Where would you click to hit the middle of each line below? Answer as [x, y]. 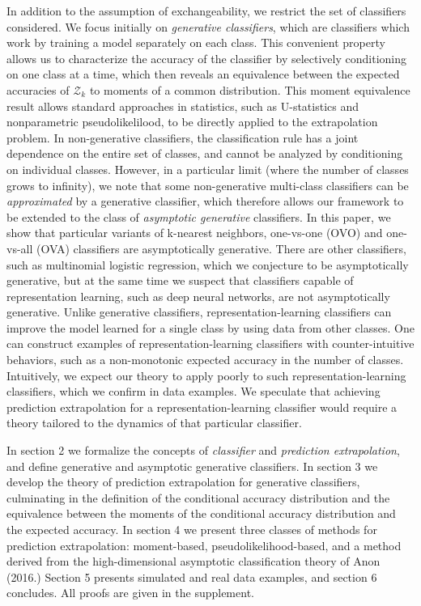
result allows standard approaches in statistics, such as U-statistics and [183, 106]
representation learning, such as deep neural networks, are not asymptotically [198, 296]
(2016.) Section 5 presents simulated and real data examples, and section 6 [192, 576]
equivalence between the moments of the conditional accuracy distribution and [201, 513]
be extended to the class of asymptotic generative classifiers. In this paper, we [199, 216]
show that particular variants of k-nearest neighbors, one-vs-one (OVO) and [195, 233]
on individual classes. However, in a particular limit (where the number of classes [208, 169]
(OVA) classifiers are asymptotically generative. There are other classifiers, [221, 248]
